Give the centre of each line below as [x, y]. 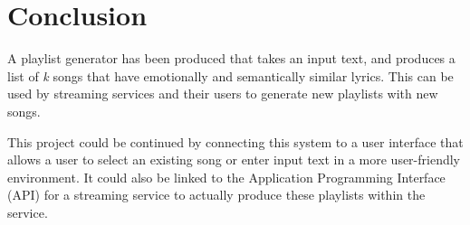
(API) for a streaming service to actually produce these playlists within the [216, 195]
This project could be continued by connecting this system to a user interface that [235, 141]
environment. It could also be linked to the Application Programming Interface [226, 177]
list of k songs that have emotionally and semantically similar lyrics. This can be [230, 75]
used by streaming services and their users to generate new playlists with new [223, 94]
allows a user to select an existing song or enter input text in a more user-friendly [234, 159]
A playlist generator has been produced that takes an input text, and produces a [231, 58]
